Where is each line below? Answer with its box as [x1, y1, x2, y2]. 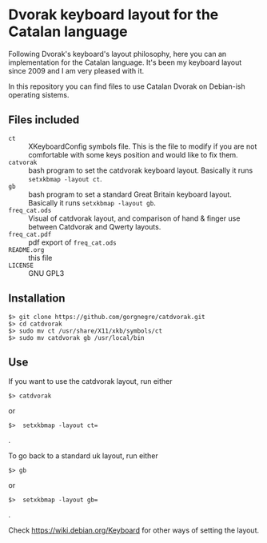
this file [28, 253, 53, 262]
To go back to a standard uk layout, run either [8, 451, 158, 461]
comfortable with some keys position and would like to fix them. [28, 150, 238, 159]
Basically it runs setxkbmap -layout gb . [28, 198, 156, 207]
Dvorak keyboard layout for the [8, 6, 219, 24]
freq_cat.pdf [8, 230, 52, 238]
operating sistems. [8, 90, 70, 99]
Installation [8, 292, 66, 305]
